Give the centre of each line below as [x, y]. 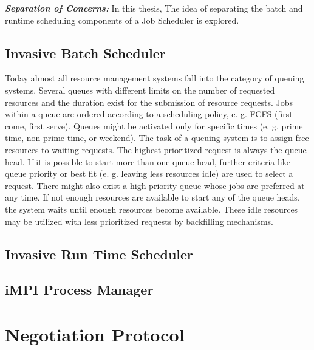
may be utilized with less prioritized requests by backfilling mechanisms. [139, 221]
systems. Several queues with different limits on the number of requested [140, 90]
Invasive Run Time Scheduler [99, 254]
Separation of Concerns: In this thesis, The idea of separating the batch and [154, 8]
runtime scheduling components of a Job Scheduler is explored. [122, 20]
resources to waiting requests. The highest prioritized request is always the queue [156, 149]
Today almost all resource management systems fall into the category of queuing [155, 78]
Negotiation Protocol [95, 334]
